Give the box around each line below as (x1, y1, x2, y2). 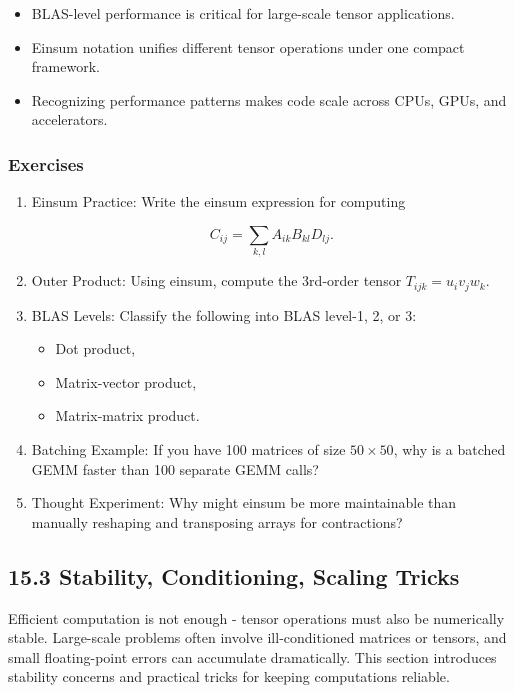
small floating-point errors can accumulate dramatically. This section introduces (8, 646, 497, 667)
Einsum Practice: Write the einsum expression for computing (31, 191, 406, 212)
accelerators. (31, 109, 108, 130)
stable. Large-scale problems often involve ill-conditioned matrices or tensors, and (8, 627, 507, 648)
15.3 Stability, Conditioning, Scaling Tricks (8, 560, 460, 591)
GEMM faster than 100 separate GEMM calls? (31, 458, 319, 479)
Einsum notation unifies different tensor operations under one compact (31, 36, 465, 57)
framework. (31, 56, 100, 77)
